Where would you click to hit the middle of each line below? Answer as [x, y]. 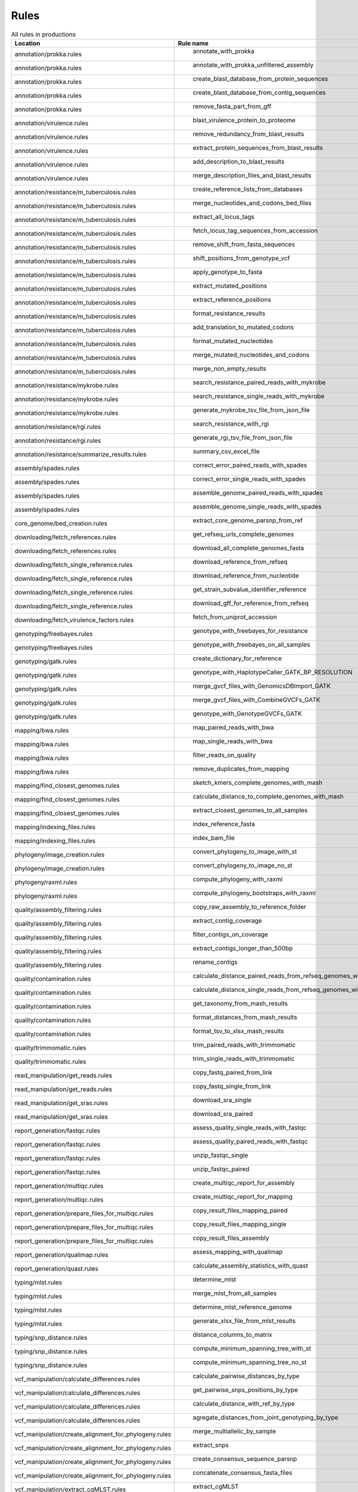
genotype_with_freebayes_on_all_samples [251, 645]
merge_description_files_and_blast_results [252, 175]
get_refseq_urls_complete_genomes [243, 534]
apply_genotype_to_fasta [228, 272]
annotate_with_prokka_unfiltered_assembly [253, 64]
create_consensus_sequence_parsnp [245, 1459]
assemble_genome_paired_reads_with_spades [258, 492]
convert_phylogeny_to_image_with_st [245, 852]
